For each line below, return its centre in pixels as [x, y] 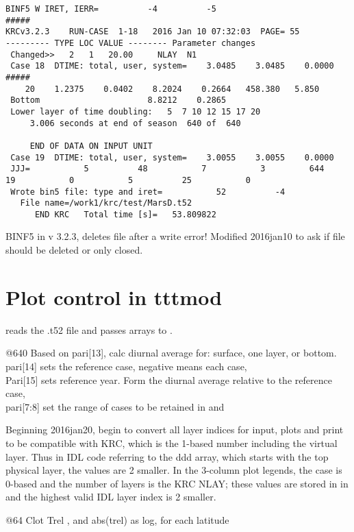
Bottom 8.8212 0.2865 [118, 100]
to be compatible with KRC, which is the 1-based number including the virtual [172, 443]
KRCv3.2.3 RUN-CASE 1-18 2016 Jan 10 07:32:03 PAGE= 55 [153, 32]
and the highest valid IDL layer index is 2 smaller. [111, 497]
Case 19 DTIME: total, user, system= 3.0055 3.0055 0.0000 [172, 157]
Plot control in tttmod [114, 297]
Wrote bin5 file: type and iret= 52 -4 [148, 192]
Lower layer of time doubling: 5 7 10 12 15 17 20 [136, 111]
